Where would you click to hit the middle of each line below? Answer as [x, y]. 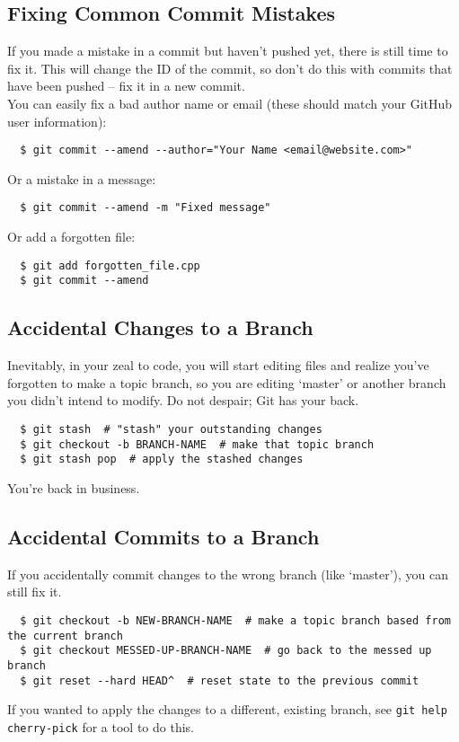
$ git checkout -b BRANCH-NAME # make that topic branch [197, 444]
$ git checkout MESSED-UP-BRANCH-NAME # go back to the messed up [226, 651]
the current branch [65, 636]
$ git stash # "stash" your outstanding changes [171, 429]
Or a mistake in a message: [82, 178]
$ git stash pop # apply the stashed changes [162, 459]
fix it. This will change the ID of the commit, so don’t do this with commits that [230, 68]
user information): [57, 121]
